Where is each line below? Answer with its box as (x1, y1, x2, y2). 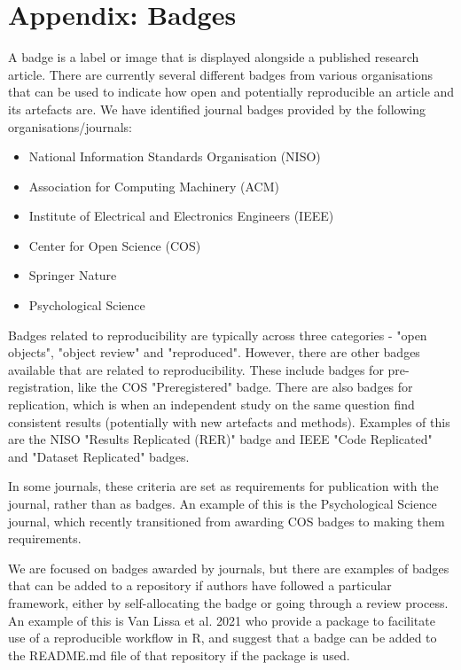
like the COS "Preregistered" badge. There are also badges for (77, 378, 413, 396)
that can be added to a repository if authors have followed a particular (8, 576, 392, 595)
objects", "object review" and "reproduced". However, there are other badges (8, 343, 420, 362)
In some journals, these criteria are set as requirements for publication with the (8, 477, 439, 495)
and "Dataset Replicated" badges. (8, 447, 190, 465)
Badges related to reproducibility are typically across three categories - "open (8, 325, 427, 344)
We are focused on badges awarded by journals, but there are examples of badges (8, 558, 449, 577)
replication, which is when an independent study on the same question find (8, 395, 415, 414)
